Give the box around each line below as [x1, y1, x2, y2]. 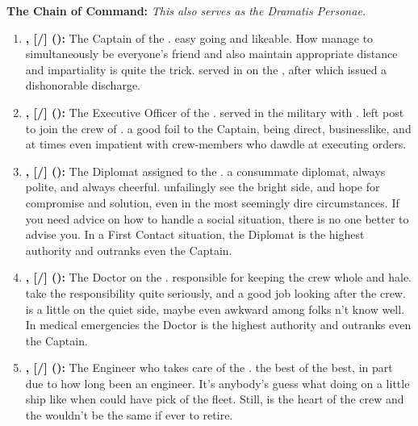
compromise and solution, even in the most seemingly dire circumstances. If [25, 194, 399, 211]
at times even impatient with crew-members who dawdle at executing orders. [25, 136, 407, 152]
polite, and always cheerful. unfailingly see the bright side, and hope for [25, 178, 380, 195]
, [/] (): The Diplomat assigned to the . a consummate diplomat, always [25, 162, 386, 179]
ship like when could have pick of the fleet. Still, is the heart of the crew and [25, 390, 404, 407]
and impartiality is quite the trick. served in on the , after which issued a [25, 61, 387, 77]
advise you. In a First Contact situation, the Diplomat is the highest [25, 226, 365, 243]
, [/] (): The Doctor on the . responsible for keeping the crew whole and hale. [25, 269, 412, 286]
